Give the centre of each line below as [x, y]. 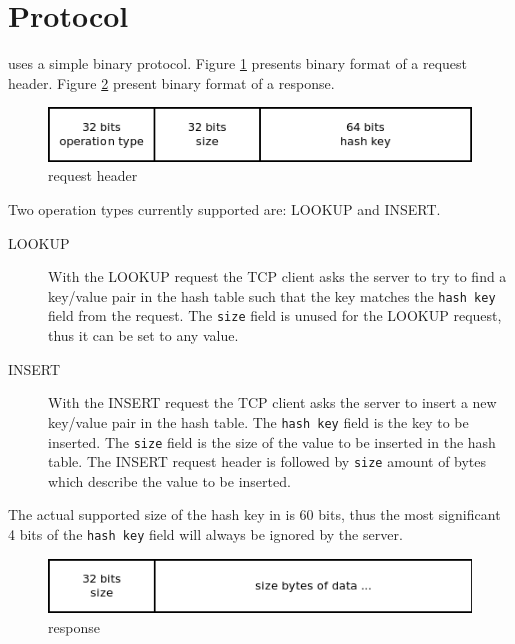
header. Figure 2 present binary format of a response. [171, 82]
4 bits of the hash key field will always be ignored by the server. [205, 534]
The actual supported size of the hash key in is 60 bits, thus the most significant [254, 514]
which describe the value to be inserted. [169, 480]
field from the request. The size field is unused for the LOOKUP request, [275, 315]
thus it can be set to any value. [143, 335]
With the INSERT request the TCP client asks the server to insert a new [272, 402]
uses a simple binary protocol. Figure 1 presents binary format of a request [238, 63]
